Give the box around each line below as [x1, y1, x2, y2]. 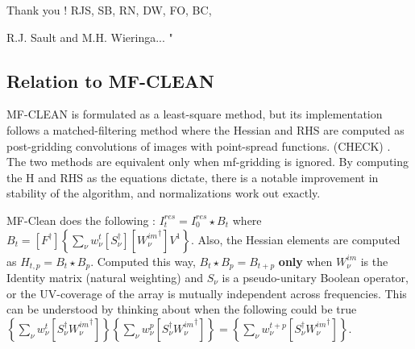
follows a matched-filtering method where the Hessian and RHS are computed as [6, 121, 405, 138]
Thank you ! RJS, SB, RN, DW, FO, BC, [6, 2, 212, 18]
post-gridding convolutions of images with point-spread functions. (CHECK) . [6, 137, 391, 154]
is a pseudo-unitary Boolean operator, [222, 269, 409, 285]
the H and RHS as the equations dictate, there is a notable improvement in [6, 168, 379, 185]
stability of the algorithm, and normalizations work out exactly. [6, 185, 321, 202]
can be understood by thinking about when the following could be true [6, 301, 357, 318]
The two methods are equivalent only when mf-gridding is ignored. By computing [6, 153, 409, 170]
